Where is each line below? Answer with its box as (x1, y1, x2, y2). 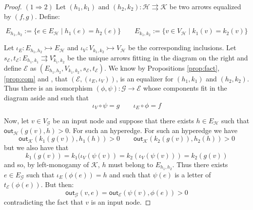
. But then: (40, 179, 74, 189)
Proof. (4, 1, 22, 11)
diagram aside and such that (4, 92, 89, 102)
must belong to (108, 159, 153, 169)
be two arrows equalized (169, 1, 241, 11)
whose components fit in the (143, 83, 227, 93)
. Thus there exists (172, 159, 228, 169)
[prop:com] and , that (4, 73, 68, 83)
